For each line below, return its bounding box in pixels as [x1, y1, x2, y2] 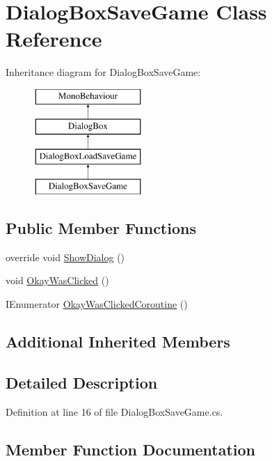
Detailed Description [6, 371, 158, 393]
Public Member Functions [6, 217, 196, 239]
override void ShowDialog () [6, 249, 125, 264]
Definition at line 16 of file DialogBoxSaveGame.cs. [6, 404, 223, 419]
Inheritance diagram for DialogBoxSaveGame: [6, 65, 201, 79]
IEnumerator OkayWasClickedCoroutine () [6, 297, 188, 311]
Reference [6, 24, 102, 53]
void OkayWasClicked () [6, 273, 109, 288]
